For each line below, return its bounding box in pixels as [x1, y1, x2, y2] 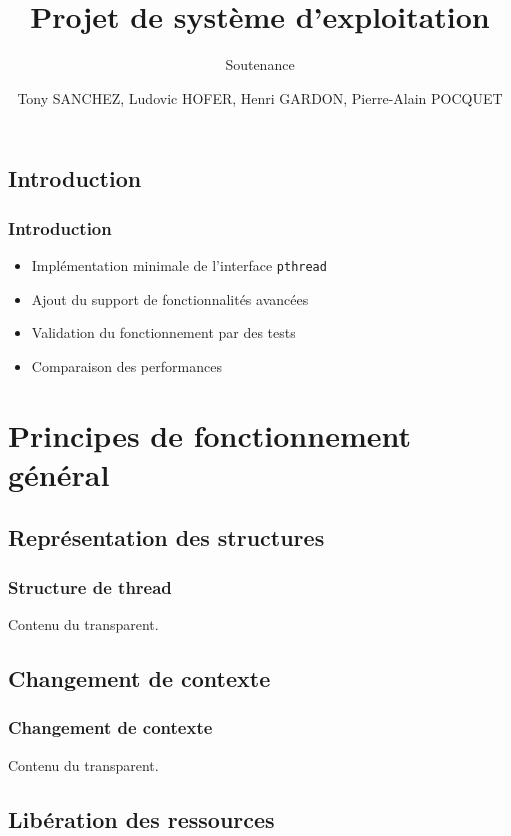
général [8, 453, 110, 494]
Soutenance [225, 54, 295, 75]
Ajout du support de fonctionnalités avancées [31, 288, 309, 309]
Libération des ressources [8, 803, 275, 834]
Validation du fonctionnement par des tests [31, 322, 296, 343]
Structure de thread [8, 574, 172, 599]
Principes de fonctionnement [8, 414, 412, 455]
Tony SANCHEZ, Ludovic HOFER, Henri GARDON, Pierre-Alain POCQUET [17, 87, 503, 108]
